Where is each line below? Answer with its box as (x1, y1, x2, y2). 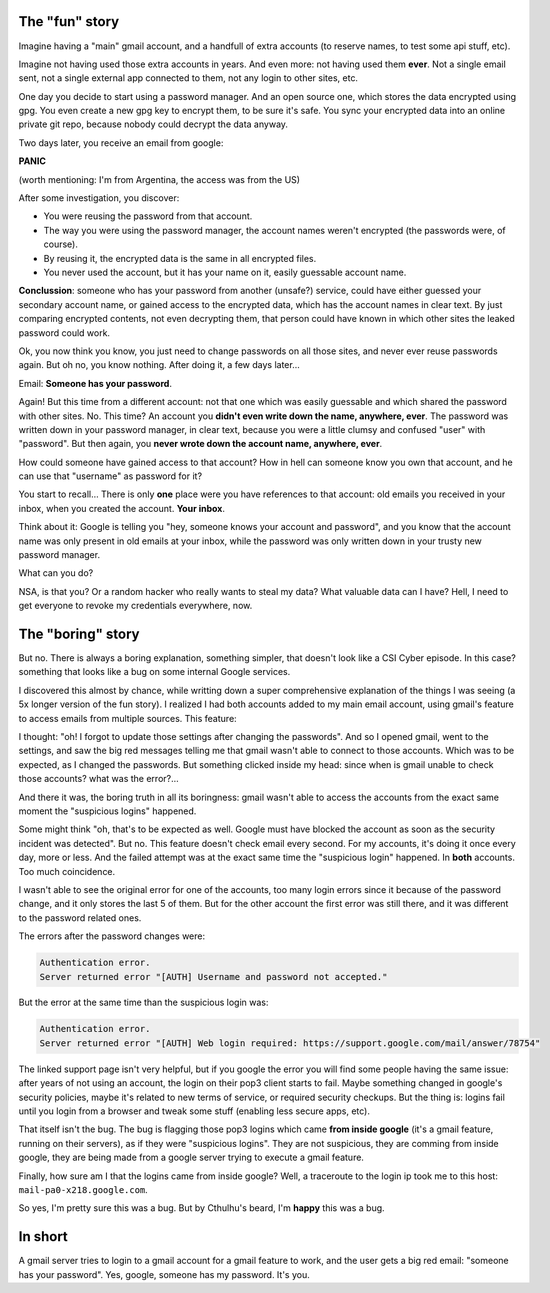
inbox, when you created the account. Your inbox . (18, 502, 225, 514)
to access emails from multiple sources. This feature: (18, 712, 237, 724)
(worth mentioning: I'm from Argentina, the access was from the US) (18, 173, 300, 185)
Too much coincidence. (18, 865, 116, 877)
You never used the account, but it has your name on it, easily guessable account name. (43, 266, 407, 278)
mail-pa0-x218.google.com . (18, 1183, 149, 1195)
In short (18, 1228, 69, 1245)
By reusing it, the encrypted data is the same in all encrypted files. (43, 252, 317, 264)
